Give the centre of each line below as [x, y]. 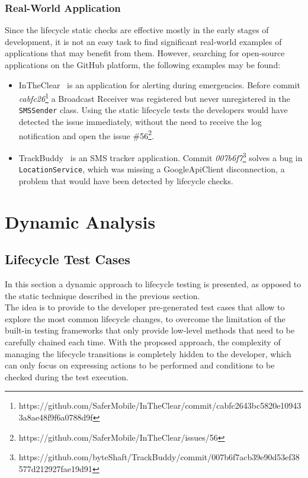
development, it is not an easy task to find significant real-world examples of [143, 41]
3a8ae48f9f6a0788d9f [56, 417]
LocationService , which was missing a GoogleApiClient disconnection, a [152, 169]
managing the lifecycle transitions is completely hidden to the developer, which [148, 353]
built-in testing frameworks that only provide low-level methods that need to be [150, 330]
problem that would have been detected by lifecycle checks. [126, 180]
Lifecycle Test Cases [68, 259]
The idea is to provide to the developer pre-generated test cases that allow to [145, 307]
